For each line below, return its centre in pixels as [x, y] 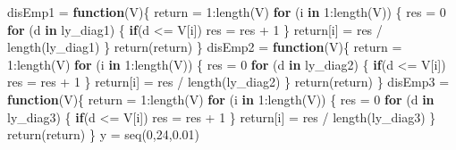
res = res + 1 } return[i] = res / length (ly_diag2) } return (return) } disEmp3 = [228, 82]
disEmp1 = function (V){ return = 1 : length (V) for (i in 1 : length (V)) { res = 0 [227, 12]
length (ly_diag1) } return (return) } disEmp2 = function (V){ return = [205, 47]
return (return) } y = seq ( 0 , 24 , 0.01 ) [104, 134]
